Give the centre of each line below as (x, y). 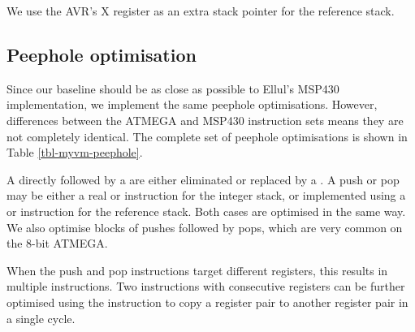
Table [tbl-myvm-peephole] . (75, 152)
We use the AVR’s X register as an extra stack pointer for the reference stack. (201, 11)
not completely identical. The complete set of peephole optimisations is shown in (207, 136)
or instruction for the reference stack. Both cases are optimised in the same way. (206, 211)
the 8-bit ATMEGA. (57, 243)
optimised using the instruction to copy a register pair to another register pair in (207, 302)
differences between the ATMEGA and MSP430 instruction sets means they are (205, 120)
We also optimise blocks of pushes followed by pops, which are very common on (205, 227)
